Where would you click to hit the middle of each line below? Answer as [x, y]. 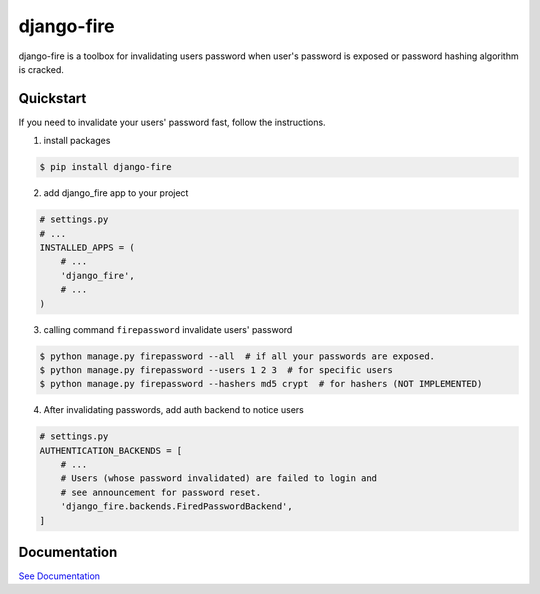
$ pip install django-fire [105, 167]
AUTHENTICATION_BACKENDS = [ [111, 450]
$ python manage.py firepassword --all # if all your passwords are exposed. [237, 356]
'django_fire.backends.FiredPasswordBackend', [177, 506]
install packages [77, 141]
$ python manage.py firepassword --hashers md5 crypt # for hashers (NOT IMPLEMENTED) [261, 384]
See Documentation [59, 576]
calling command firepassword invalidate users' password [168, 329]
